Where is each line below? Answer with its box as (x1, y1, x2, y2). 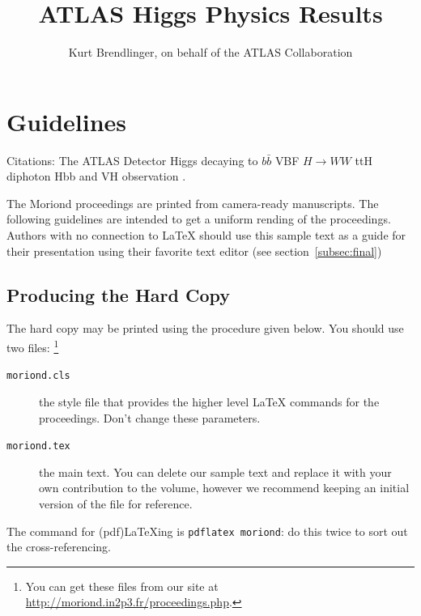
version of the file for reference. (39, 495, 193, 512)
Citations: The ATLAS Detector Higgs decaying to (6, 151, 258, 168)
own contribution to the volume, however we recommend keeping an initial (39, 479, 410, 496)
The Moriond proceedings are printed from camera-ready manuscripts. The (6, 194, 379, 211)
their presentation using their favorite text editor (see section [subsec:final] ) (6, 242, 382, 259)
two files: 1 (6, 337, 59, 355)
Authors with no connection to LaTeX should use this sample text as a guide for (6, 227, 406, 244)
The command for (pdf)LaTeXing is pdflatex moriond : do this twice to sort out (6, 522, 408, 539)
